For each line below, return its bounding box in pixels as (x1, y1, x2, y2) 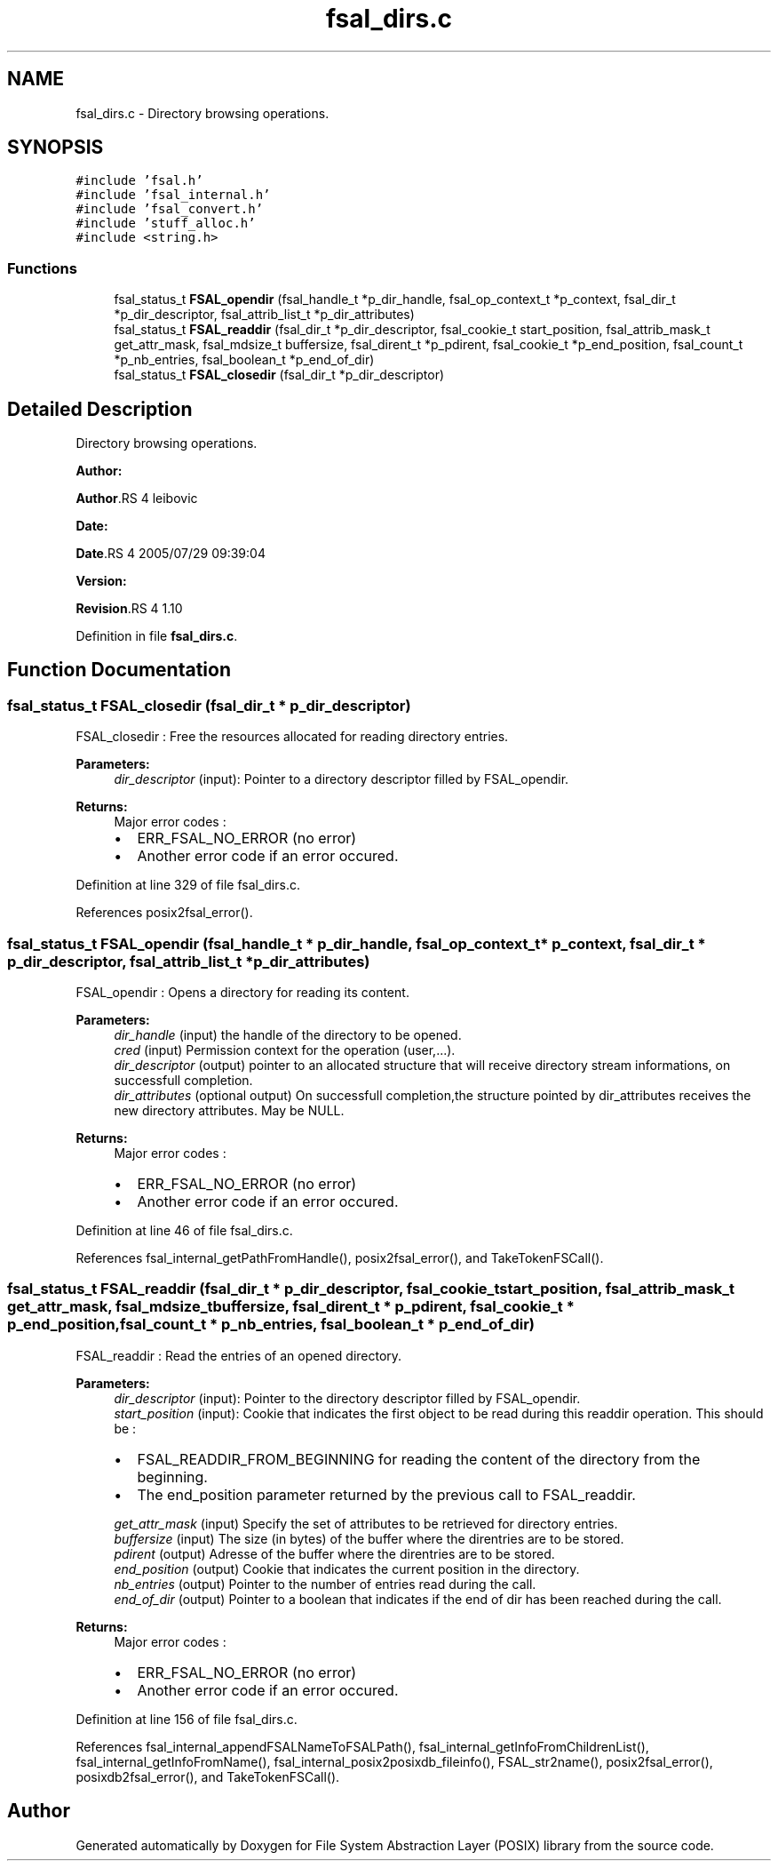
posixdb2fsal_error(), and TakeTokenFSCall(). (75, 1768, 340, 1784)
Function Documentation (7, 659, 231, 682)
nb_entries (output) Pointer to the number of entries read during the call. (114, 1576, 536, 1592)
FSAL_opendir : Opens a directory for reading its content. (75, 985, 409, 1000)
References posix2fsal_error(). (75, 905, 253, 921)
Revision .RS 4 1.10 (75, 601, 183, 617)
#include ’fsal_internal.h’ (75, 188, 271, 203)
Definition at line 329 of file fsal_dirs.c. (75, 877, 300, 893)
